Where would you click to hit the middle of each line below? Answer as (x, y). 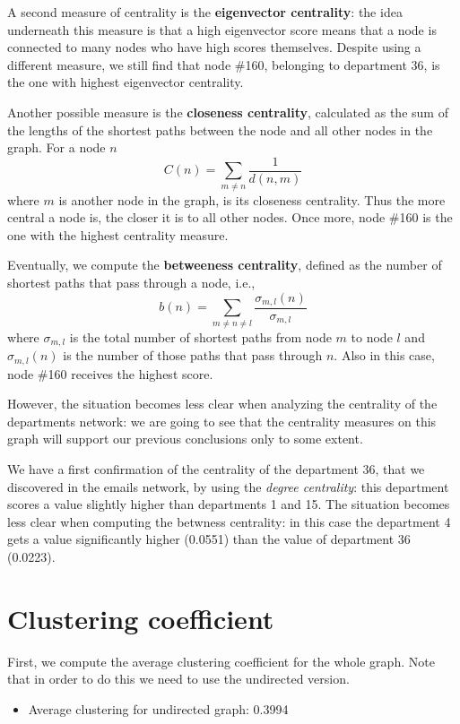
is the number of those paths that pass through (193, 355)
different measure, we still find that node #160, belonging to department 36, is (224, 64)
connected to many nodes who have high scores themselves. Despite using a (214, 47)
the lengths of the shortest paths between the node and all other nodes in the (220, 129)
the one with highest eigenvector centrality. (126, 82)
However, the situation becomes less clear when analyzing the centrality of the (222, 404)
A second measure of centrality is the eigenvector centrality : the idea (205, 12)
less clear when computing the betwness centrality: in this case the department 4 (229, 521)
